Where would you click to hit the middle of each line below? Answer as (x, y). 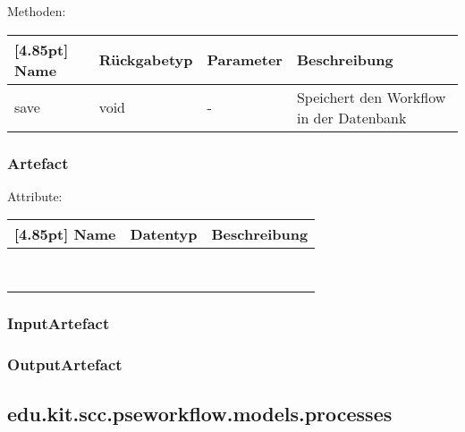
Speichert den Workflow (371, 97)
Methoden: (37, 11)
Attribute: (35, 195)
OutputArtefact (65, 364)
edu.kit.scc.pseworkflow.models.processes (200, 414)
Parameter (245, 60)
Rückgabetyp (146, 60)
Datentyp (164, 234)
